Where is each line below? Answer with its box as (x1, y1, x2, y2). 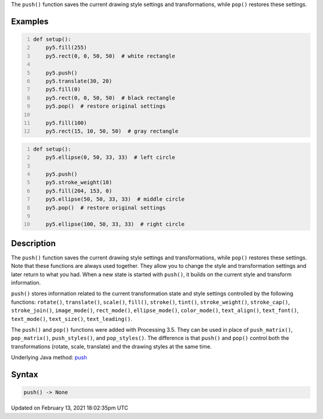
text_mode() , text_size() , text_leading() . (11, 315, 133, 322)
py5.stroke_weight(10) (45, 179, 112, 186)
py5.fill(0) (45, 86, 81, 93)
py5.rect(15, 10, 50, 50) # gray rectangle (45, 128, 179, 134)
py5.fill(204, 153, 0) (45, 187, 112, 194)
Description (11, 238, 56, 248)
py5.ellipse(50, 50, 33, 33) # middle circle (45, 196, 185, 203)
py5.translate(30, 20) (45, 78, 112, 84)
